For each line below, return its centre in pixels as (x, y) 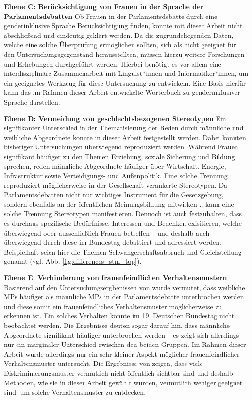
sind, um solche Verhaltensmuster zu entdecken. (75, 392)
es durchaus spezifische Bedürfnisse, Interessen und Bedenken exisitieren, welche (123, 223)
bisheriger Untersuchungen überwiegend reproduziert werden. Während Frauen (121, 147)
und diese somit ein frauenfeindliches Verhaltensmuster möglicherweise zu (113, 306)
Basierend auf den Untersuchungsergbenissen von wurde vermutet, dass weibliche (125, 287)
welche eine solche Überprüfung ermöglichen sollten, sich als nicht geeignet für (120, 45)
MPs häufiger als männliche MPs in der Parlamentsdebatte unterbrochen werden (124, 297)
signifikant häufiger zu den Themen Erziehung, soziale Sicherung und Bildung (119, 156)
